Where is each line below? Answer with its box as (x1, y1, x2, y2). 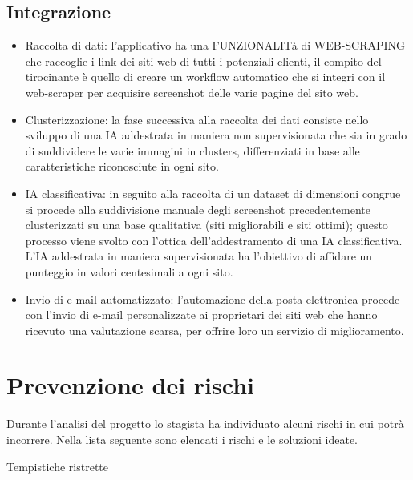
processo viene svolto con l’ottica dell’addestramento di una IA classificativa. (25, 232, 403, 248)
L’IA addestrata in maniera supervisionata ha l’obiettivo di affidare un (25, 248, 373, 264)
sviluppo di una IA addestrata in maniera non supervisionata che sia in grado (25, 127, 407, 143)
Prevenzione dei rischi (6, 369, 254, 401)
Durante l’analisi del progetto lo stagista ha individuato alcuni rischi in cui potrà (6, 415, 404, 432)
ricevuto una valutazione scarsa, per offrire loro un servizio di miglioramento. (25, 321, 404, 338)
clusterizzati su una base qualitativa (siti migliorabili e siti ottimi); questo (25, 216, 388, 233)
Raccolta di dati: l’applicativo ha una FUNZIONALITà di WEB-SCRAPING (25, 37, 406, 54)
